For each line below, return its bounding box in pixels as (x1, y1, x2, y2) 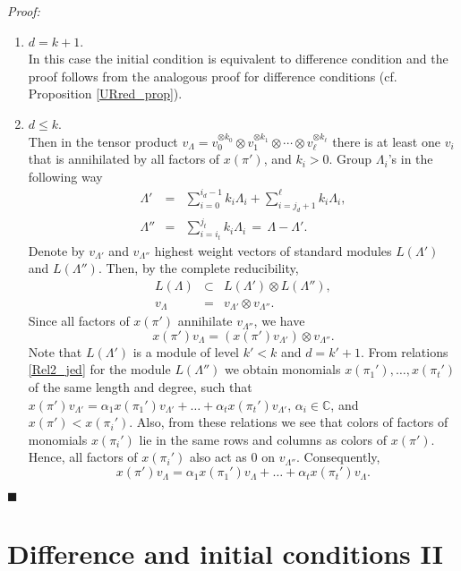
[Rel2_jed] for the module (28, 360, 171, 379)
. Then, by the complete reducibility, (98, 259, 299, 277)
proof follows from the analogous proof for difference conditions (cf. (28, 66, 397, 85)
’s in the (388, 149, 433, 168)
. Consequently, (296, 447, 380, 466)
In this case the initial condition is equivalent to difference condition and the (28, 49, 448, 68)
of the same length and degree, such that (28, 378, 252, 396)
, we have (253, 311, 305, 330)
